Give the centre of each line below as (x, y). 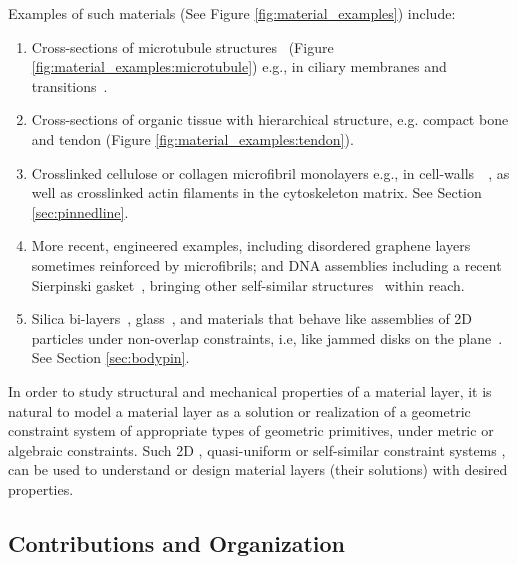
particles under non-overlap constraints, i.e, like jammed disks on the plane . (267, 337)
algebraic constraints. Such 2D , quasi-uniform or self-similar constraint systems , (257, 449)
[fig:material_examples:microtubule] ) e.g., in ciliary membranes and (239, 66)
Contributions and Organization (177, 542)
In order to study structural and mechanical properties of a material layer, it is (250, 390)
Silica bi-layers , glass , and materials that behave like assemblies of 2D (252, 318)
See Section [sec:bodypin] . (110, 357)
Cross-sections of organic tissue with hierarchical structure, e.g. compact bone (270, 119)
